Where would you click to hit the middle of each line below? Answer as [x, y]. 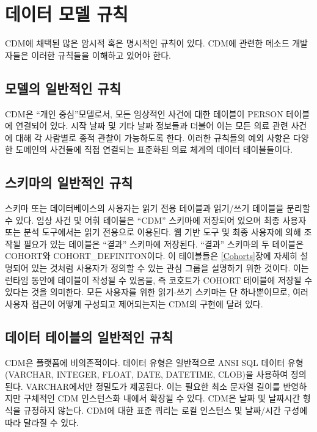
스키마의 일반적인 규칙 [69, 182]
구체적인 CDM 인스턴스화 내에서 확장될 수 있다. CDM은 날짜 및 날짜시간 [162, 398]
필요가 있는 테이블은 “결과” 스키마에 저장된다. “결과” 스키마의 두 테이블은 [164, 243]
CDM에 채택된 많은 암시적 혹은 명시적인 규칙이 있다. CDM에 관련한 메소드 [147, 43]
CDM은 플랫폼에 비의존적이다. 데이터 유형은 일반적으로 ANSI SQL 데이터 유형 [154, 362]
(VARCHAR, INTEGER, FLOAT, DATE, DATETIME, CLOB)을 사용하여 [147, 374]
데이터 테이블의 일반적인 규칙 [89, 336]
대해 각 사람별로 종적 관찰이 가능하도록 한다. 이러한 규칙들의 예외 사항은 [153, 137]
